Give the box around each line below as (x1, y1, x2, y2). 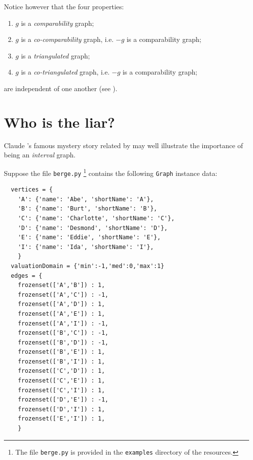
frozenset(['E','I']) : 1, (18, 415, 105, 422)
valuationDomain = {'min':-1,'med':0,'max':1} (11, 262, 164, 269)
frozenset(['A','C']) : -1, (18, 291, 108, 298)
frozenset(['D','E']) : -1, (18, 396, 108, 403)
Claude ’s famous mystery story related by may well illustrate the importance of (4, 140, 243, 150)
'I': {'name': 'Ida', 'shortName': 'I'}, (18, 243, 154, 250)
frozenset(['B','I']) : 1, (18, 358, 105, 365)
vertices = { (11, 186, 53, 193)
